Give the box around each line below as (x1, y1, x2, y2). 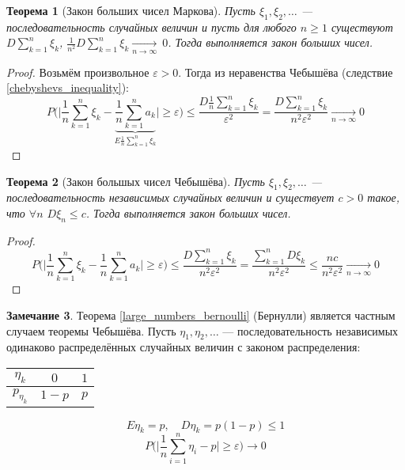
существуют (331, 18, 393, 35)
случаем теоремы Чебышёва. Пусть (6, 322, 176, 339)
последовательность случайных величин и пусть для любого (6, 18, 297, 35)
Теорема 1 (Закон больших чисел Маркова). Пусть (6, 2, 255, 18)
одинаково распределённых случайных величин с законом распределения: (6, 339, 361, 355)
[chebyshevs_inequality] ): (6, 79, 129, 96)
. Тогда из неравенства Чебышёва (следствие (178, 63, 393, 80)
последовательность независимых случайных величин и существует (6, 189, 335, 206)
